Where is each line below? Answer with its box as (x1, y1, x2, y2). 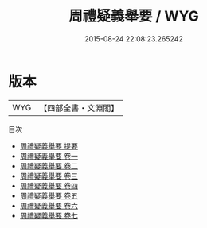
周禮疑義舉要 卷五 (19, 191, 78, 200)
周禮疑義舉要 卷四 (19, 180, 78, 191)
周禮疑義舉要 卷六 (19, 200, 78, 211)
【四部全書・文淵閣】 (39, 102, 119, 114)
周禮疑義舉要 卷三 (19, 171, 78, 180)
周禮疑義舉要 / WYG (68, 7, 199, 25)
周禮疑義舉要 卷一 (19, 151, 78, 160)
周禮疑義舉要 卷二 (19, 160, 78, 171)
